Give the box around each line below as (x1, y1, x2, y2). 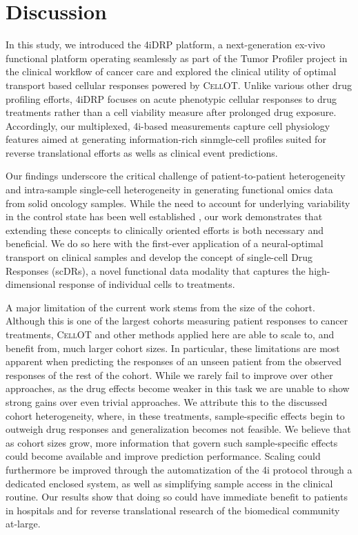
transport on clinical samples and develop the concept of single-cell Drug (6, 250, 313, 264)
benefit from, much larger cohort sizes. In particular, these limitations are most (6, 340, 340, 355)
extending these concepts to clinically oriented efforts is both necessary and (6, 222, 324, 237)
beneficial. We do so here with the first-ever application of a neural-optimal (6, 236, 324, 251)
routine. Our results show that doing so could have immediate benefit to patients (6, 489, 348, 504)
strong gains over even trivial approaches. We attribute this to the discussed (6, 394, 328, 409)
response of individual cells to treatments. (59, 277, 235, 291)
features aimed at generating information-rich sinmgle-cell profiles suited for (6, 132, 326, 146)
